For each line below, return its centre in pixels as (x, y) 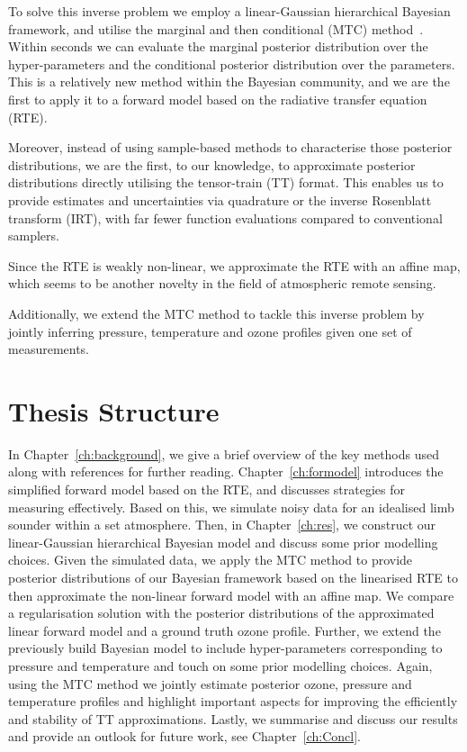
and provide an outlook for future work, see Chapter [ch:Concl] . (184, 736)
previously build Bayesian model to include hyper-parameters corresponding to (225, 648)
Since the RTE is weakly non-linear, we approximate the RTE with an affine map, (234, 265)
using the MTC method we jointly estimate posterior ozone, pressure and (210, 683)
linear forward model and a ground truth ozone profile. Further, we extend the (225, 630)
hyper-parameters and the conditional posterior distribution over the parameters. (232, 63)
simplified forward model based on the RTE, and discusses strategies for (207, 489)
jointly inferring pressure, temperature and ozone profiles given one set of (210, 331)
